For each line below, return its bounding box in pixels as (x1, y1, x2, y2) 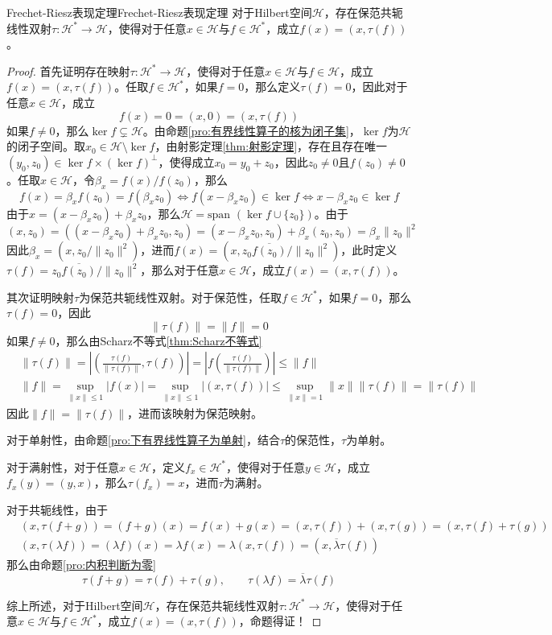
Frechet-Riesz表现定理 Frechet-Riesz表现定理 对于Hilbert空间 (6, 4, 312, 20)
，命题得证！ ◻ (238, 612, 322, 629)
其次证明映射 (6, 288, 74, 305)
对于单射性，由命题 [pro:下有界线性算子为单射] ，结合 (6, 431, 280, 448)
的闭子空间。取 (6, 138, 85, 155)
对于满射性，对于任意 (6, 458, 119, 475)
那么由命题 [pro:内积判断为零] (6, 555, 156, 572)
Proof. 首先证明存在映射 (6, 62, 130, 79)
